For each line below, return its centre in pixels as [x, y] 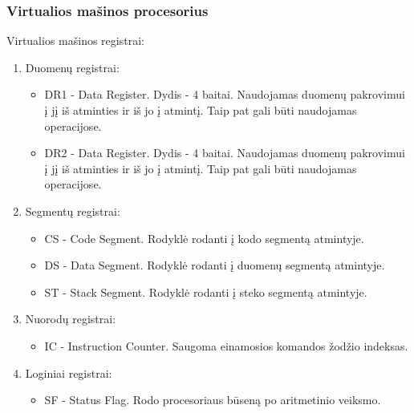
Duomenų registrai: [72, 67]
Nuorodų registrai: [71, 319]
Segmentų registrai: [73, 211]
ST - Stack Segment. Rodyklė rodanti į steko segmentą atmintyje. [206, 292]
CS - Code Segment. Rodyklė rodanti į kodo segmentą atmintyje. [204, 238]
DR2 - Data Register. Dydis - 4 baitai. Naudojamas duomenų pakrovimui [225, 153]
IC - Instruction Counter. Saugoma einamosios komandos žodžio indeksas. [226, 345]
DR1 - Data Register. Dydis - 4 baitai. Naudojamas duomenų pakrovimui [225, 94]
